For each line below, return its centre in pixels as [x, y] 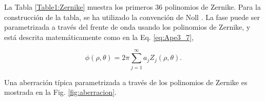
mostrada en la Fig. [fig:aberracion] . [61, 92]
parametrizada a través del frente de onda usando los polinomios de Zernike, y [127, 27]
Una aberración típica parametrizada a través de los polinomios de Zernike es [126, 82]
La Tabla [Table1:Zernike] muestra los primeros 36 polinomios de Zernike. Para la [132, 7]
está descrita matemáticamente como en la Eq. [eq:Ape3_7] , [99, 37]
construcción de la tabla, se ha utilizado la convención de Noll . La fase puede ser [132, 17]
